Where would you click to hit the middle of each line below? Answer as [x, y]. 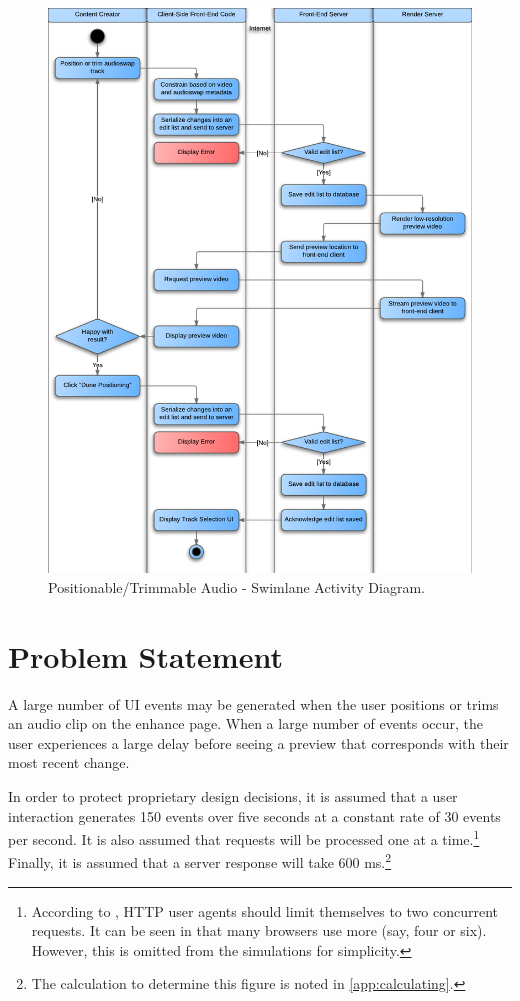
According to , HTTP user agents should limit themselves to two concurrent [264, 910]
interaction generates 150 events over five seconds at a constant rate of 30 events [254, 815]
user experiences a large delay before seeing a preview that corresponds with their [258, 742]
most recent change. [69, 762]
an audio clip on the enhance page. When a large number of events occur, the [246, 723]
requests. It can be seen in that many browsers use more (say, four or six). [259, 930]
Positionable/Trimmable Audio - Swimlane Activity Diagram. [237, 586]
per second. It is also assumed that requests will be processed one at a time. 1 [244, 837]
